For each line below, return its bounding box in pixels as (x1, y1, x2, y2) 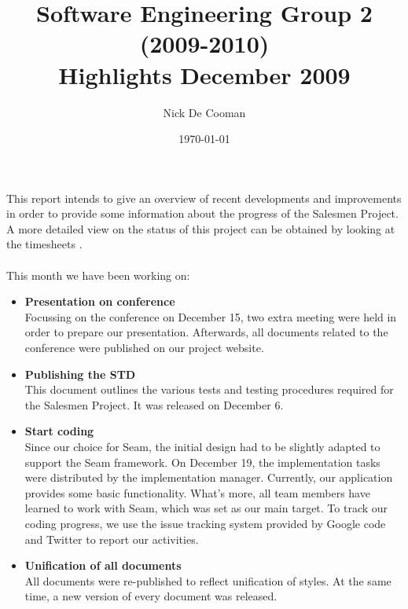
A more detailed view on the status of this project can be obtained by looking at (6, 220, 395, 237)
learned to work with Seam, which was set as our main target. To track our (24, 500, 388, 516)
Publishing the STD (24, 365, 136, 382)
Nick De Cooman (163, 104, 246, 120)
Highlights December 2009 (58, 58, 351, 90)
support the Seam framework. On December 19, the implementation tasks (24, 453, 380, 470)
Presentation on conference (24, 293, 175, 310)
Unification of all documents (24, 557, 182, 574)
